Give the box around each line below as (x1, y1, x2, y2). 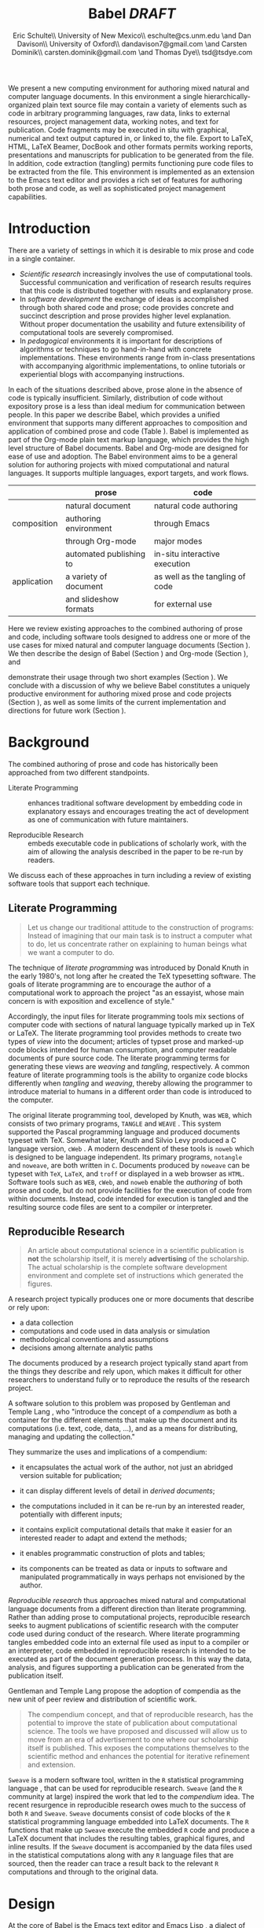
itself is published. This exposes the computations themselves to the (27, 1743, 250, 1753)
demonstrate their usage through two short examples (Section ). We (8, 672, 229, 681)
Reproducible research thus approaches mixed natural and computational (8, 1596, 246, 1605)
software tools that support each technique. (8, 879, 151, 888)
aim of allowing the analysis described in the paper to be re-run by (27, 846, 244, 856)
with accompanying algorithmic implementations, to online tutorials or (19, 361, 246, 370)
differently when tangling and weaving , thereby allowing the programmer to (8, 1078, 253, 1088)
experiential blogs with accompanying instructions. (19, 369, 185, 378)
